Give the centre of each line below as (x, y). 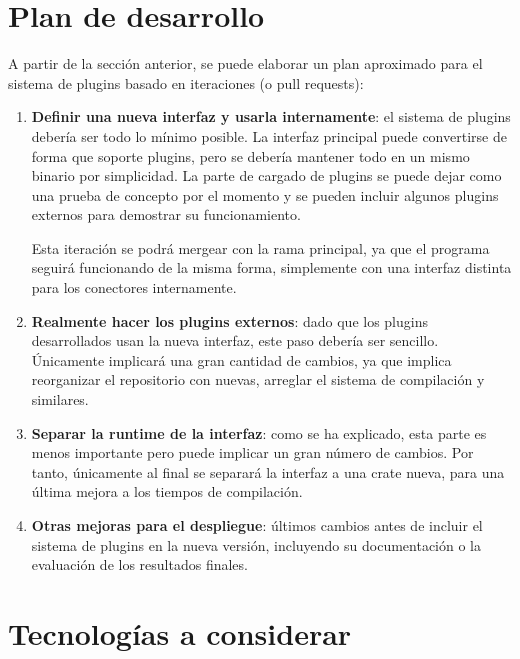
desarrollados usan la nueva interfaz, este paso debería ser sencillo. (235, 340)
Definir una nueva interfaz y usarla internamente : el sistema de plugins (271, 116)
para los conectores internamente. (134, 287)
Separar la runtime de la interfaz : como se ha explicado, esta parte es (259, 432)
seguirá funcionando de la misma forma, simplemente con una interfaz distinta (271, 267)
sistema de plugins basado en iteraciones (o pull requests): (186, 82)
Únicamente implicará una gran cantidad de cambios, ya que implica (241, 359)
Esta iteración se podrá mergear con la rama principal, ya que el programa (260, 247)
